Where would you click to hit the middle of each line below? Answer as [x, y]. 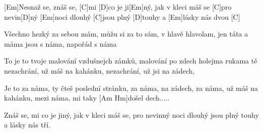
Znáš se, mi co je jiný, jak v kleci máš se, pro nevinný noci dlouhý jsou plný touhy [131, 114]
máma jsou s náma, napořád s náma [60, 43]
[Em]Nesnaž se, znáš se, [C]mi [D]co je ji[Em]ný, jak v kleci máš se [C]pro [118, 7]
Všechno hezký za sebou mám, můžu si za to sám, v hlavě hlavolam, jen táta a [126, 34]
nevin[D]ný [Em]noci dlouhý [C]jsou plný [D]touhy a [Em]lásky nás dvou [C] [122, 16]
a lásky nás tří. [27, 125]
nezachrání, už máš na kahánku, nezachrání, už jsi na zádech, [99, 70]
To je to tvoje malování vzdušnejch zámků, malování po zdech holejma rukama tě [131, 61]
